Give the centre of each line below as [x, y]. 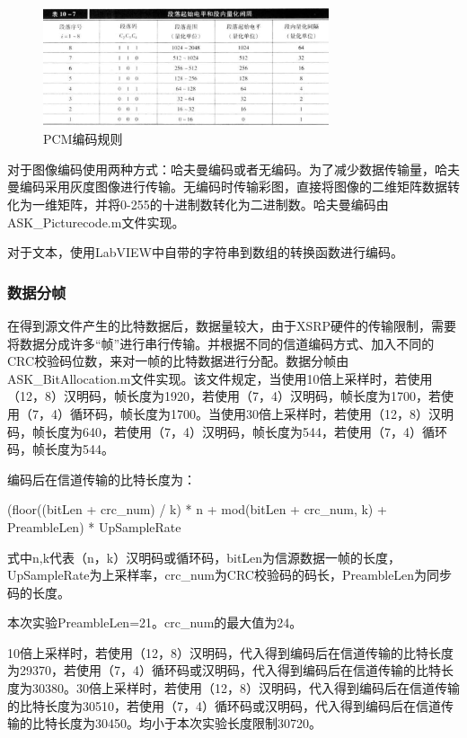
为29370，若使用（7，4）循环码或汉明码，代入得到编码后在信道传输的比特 [224, 670]
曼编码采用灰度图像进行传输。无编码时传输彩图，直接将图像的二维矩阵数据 [227, 187]
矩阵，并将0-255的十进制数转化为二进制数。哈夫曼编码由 [223, 204]
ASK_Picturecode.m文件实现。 [96, 222]
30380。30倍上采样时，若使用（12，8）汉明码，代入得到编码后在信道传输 [246, 688]
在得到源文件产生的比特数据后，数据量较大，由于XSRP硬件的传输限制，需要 [232, 325]
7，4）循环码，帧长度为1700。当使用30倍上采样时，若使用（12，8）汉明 [242, 413]
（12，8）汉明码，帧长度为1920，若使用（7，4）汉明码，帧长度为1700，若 [224, 396]
